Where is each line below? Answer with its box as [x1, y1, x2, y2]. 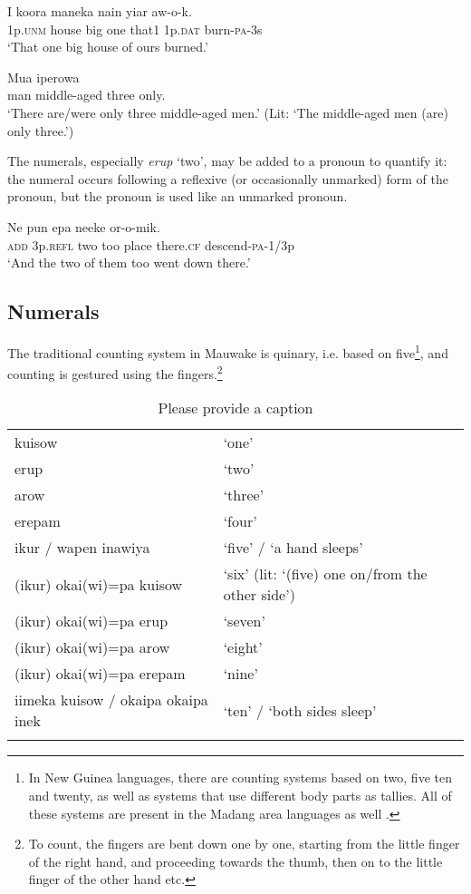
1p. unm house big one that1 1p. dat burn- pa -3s [7, 19, 263, 38]
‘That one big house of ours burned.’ [7, 37, 208, 56]
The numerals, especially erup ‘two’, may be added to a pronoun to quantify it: [7, 151, 447, 170]
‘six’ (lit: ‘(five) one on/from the [223, 563, 428, 585]
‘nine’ [223, 663, 258, 685]
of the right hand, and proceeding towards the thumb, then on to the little [28, 851, 443, 870]
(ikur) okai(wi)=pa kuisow [14, 573, 183, 595]
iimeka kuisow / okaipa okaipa [14, 689, 208, 711]
